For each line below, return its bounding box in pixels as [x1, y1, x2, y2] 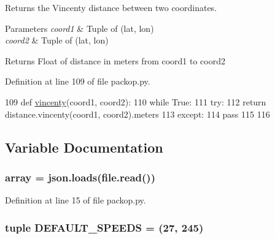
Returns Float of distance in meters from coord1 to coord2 [5, 54, 225, 67]
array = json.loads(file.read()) [5, 169, 155, 184]
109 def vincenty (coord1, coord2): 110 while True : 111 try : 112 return [5, 95, 266, 108]
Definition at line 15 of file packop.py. [5, 194, 146, 207]
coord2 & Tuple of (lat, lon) [5, 34, 109, 47]
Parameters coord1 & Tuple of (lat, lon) [5, 21, 154, 34]
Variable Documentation [5, 137, 163, 156]
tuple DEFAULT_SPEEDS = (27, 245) [5, 219, 204, 235]
